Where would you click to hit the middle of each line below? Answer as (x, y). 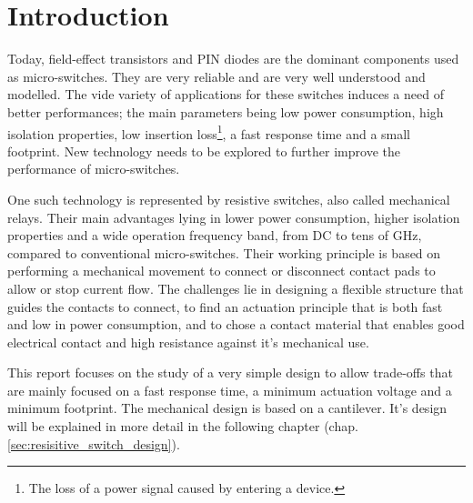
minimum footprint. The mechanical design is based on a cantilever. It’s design (227, 408)
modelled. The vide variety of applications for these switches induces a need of (226, 94)
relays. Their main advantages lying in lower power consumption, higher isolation (234, 217)
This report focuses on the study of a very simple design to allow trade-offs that (230, 372)
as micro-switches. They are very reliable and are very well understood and (216, 76)
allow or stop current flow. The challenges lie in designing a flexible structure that (236, 288)
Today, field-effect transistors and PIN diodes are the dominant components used (233, 59)
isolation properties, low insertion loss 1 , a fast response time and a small (209, 132)
